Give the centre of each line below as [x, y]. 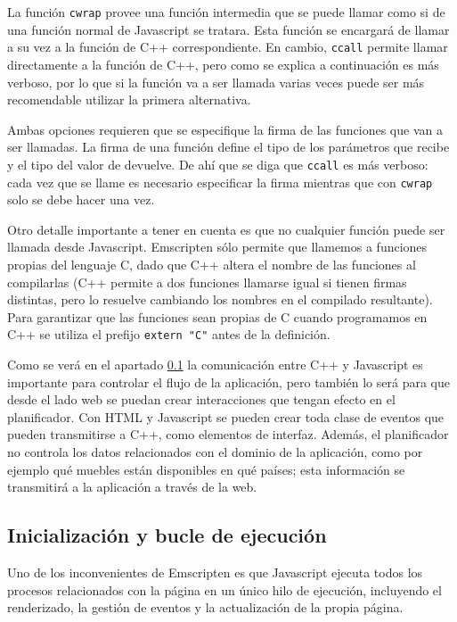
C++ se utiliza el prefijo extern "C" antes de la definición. [169, 334]
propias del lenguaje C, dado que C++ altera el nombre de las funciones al [212, 264]
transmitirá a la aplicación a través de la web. [132, 487]
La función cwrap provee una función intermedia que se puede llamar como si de [226, 12]
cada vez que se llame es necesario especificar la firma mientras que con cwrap [220, 182]
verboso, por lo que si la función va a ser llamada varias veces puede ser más [216, 82]
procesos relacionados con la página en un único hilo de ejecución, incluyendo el [224, 589]
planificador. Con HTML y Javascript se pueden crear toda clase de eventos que [226, 416]
